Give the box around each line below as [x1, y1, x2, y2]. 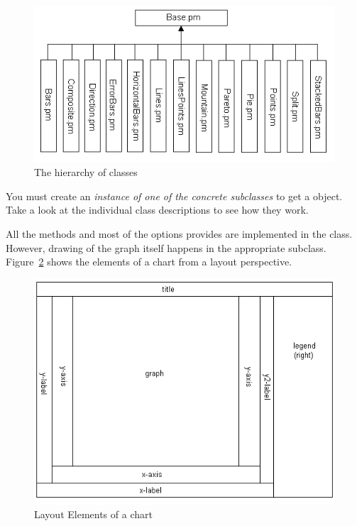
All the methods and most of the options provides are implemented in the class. [6, 226, 353, 241]
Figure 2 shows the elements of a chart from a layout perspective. [6, 254, 292, 269]
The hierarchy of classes [34, 165, 138, 180]
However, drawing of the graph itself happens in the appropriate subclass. [6, 240, 326, 255]
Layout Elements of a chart [34, 507, 153, 522]
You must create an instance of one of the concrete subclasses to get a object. [6, 188, 343, 203]
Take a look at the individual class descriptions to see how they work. [6, 202, 309, 217]
